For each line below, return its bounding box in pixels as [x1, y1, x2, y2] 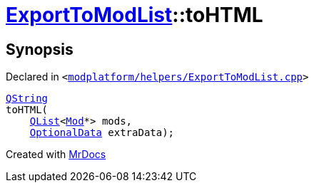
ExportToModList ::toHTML [6, 3, 263, 27]
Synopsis [6, 40, 74, 58]
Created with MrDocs [6, 148, 106, 161]
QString [6, 93, 49, 105]
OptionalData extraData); [29, 127, 175, 139]
